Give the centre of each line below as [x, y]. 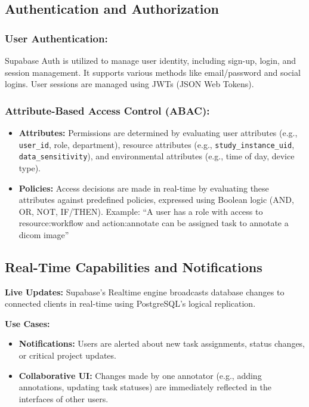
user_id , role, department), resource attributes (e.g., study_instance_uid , [157, 144]
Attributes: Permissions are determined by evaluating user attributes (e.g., [158, 132]
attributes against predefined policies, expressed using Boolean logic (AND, [156, 200]
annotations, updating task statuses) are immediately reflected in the [145, 387]
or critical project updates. [67, 355]
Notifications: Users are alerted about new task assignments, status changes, [162, 343]
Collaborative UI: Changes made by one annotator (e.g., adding [140, 375]
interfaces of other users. [64, 398]
